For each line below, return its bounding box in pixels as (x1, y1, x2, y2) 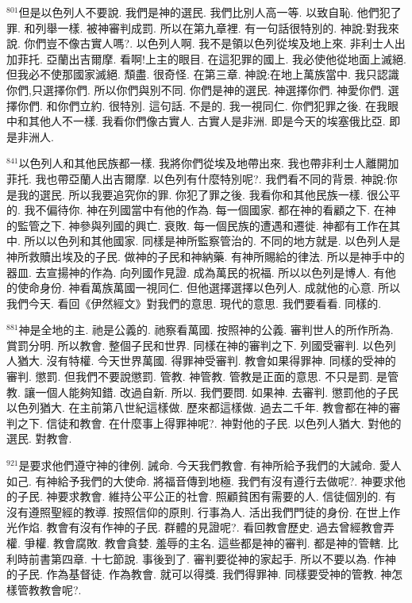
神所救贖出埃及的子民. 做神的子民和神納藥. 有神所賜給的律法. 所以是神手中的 (6, 248, 405, 264)
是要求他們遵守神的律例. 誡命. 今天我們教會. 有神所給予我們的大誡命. (18, 457, 376, 474)
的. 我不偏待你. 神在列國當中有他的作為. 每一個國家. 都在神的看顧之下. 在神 (6, 202, 396, 218)
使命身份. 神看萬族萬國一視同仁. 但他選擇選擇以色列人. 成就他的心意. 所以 (17, 279, 401, 296)
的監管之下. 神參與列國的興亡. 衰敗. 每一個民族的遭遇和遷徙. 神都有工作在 (6, 217, 390, 233)
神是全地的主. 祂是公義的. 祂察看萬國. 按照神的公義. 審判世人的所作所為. (18, 321, 394, 338)
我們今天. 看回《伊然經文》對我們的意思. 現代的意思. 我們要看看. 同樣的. (6, 294, 382, 311)
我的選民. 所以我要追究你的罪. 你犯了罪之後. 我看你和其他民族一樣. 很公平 (17, 186, 401, 202)
